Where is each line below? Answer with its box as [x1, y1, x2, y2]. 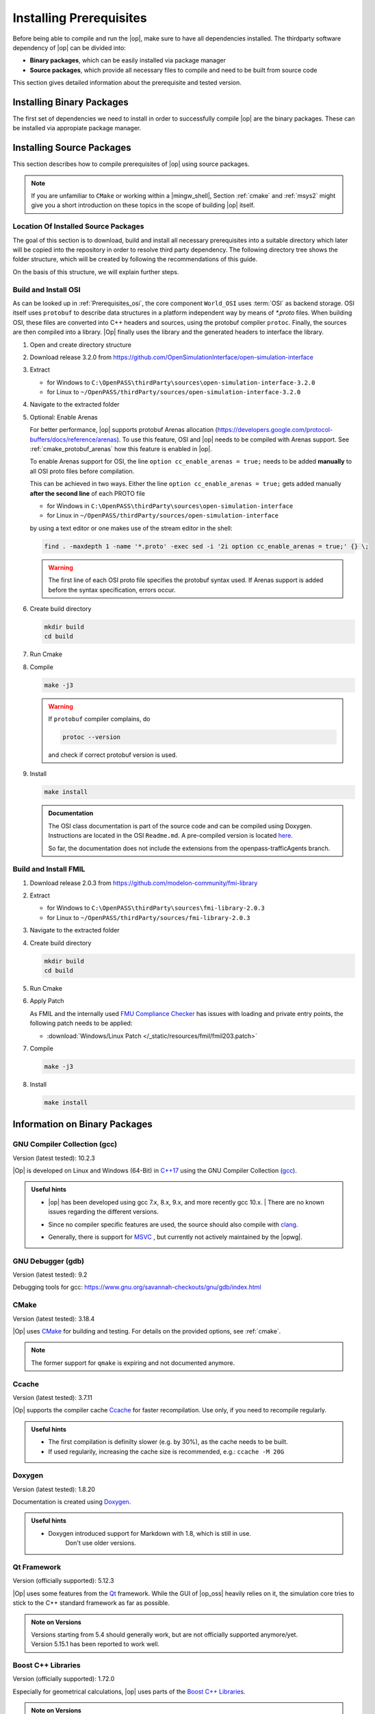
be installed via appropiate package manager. [12, 124, 142, 132]
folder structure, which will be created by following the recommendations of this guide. [12, 255, 258, 263]
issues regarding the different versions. [48, 1207, 159, 1216]
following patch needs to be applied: [29, 1019, 133, 1028]
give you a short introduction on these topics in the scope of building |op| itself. [31, 201, 255, 209]
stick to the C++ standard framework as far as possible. [12, 1599, 170, 1607]
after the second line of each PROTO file [29, 489, 145, 497]
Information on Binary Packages [12, 1118, 153, 1131]
